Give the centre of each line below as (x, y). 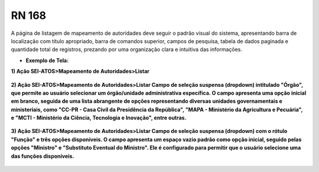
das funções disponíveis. (43, 156)
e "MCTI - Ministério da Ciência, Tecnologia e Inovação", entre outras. (99, 118)
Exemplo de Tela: (47, 60)
